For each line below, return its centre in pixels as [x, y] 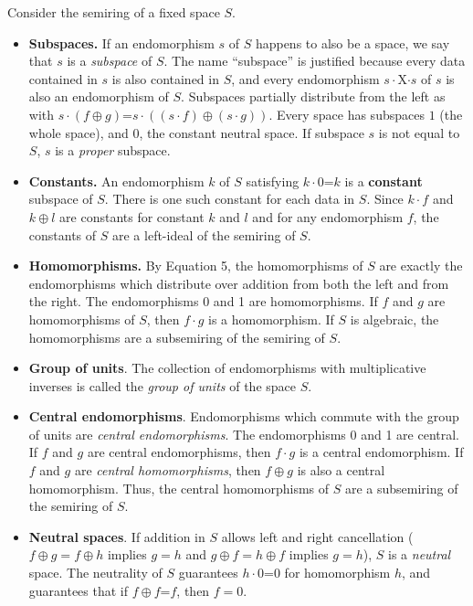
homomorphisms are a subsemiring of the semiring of [177, 337]
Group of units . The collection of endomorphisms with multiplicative [227, 368]
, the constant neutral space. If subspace [252, 132]
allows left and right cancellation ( [317, 536]
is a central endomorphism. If [381, 452]
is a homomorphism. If [271, 319]
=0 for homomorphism [327, 573]
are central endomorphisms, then [179, 452]
